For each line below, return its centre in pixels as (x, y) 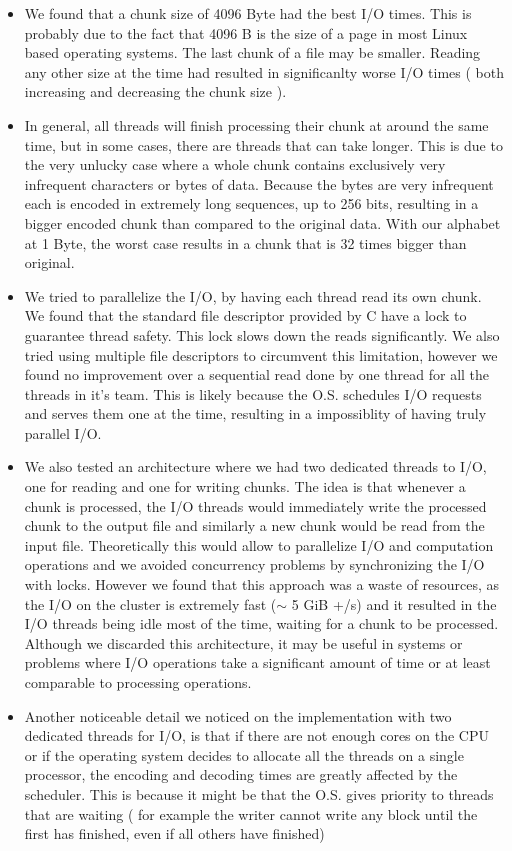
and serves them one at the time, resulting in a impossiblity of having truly (255, 413)
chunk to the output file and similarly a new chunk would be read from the (254, 525)
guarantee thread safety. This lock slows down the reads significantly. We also (262, 334)
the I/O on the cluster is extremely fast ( (150, 603)
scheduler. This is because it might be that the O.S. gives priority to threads (259, 793)
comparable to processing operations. (138, 682)
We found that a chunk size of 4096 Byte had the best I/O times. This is (248, 13)
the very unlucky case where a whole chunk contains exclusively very (235, 164)
